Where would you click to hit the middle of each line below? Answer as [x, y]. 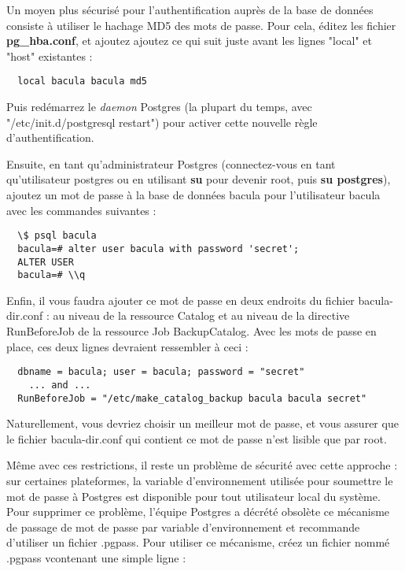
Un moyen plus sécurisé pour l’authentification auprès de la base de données [190, 9]
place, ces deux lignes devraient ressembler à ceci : [127, 346]
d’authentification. [50, 137]
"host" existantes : [50, 56]
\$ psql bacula [57, 236]
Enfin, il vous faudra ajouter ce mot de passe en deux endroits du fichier [180, 300]
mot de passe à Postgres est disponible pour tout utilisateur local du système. [193, 496]
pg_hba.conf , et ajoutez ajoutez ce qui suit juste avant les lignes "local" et [190, 41]
